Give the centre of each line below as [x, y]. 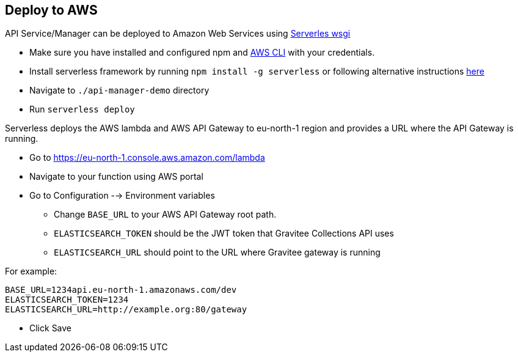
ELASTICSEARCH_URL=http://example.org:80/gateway [126, 310]
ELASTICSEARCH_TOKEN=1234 [67, 300]
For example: [31, 271]
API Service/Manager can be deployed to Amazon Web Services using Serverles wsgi [178, 34]
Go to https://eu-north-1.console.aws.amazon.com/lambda [147, 158]
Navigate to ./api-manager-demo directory [119, 90]
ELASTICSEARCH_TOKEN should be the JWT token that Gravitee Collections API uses [224, 234]
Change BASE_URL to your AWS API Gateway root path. [165, 215]
